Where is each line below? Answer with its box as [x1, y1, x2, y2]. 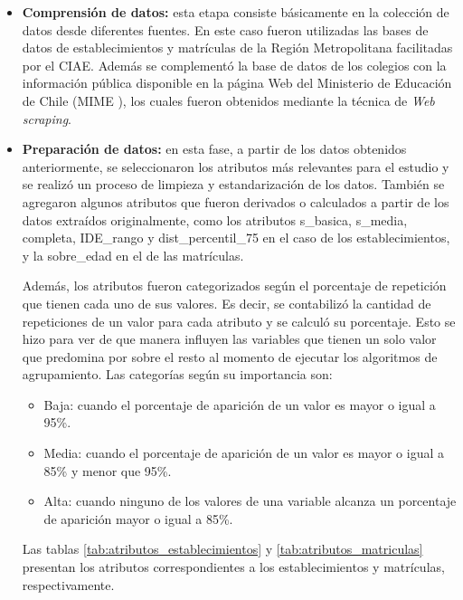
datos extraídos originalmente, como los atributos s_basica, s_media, [22, 210, 408, 229]
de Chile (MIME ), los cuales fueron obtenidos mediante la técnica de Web [22, 90, 435, 110]
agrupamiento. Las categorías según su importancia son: [22, 365, 333, 384]
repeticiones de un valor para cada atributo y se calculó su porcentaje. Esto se [22, 311, 456, 330]
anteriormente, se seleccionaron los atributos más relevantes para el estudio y [22, 157, 449, 176]
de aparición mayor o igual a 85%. [43, 509, 233, 528]
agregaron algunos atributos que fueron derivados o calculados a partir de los [22, 192, 449, 211]
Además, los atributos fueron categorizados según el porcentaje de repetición [22, 276, 447, 295]
